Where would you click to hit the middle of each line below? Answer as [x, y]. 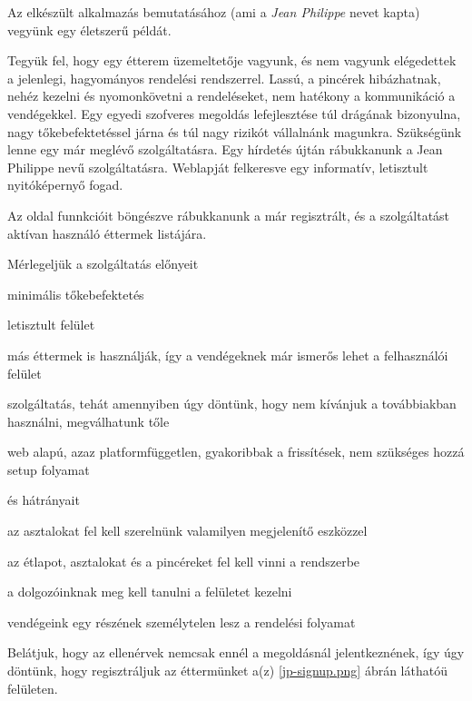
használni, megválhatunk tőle [88, 421]
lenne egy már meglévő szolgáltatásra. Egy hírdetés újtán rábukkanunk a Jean [225, 149]
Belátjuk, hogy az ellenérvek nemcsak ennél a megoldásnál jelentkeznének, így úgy [236, 652]
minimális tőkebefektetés [76, 294]
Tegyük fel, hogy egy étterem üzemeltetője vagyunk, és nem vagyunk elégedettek [232, 60]
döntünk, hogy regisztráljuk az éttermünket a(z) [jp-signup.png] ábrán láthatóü [227, 671]
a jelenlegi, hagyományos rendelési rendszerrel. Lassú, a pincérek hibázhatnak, [224, 78]
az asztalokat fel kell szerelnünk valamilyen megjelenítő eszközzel [187, 531]
